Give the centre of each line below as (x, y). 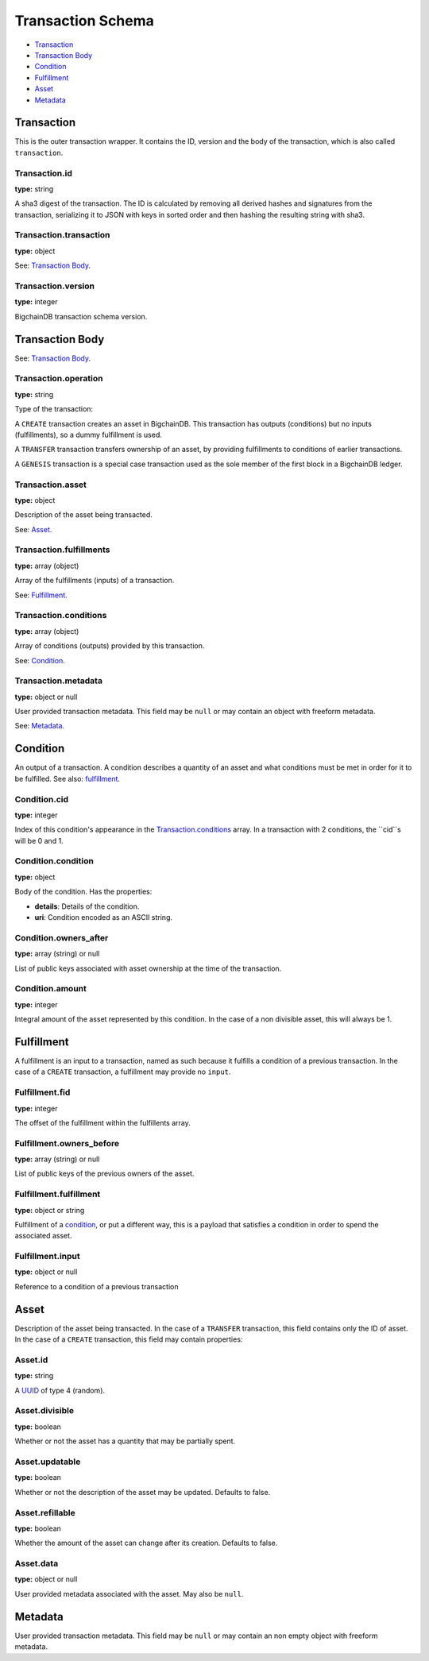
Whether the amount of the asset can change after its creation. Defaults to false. (146, 1543)
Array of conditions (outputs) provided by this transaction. (110, 646)
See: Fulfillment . (41, 595)
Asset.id (31, 1360)
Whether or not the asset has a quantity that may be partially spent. (125, 1441)
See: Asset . (33, 529)
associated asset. (43, 1236)
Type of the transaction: (54, 409)
